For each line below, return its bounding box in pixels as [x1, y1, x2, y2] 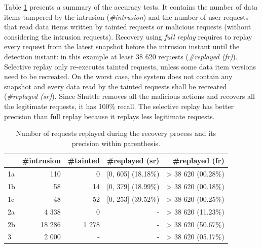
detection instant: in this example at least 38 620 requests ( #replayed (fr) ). [4, 51, 238, 61]
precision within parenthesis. [71, 137, 160, 148]
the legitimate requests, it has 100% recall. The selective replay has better [4, 100, 234, 111]
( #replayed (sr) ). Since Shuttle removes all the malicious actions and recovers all [4, 91, 255, 101]
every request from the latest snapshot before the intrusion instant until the [4, 41, 240, 52]
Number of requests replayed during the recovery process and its [16, 128, 216, 138]
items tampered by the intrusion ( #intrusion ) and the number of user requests [4, 11, 249, 22]
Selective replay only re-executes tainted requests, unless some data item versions [4, 61, 256, 72]
